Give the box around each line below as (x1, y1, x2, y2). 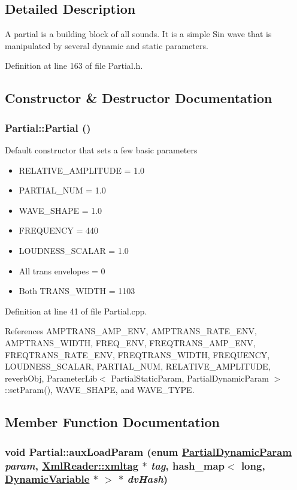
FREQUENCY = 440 (19, 224, 99, 237)
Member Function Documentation (5, 413, 220, 431)
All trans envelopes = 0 (19, 264, 105, 277)
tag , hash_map (150, 458, 225, 473)
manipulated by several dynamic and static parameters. (5, 39, 208, 52)
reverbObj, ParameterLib (5, 371, 98, 384)
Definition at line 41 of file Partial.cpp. (5, 304, 147, 317)
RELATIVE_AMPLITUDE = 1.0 (19, 164, 145, 176)
